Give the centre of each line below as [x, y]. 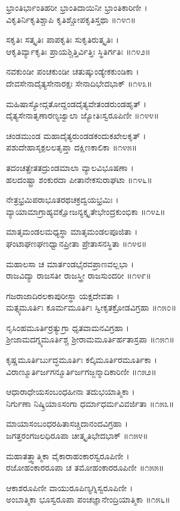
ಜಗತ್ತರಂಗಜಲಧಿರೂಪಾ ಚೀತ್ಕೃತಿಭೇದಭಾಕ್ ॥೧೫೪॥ [77, 435]
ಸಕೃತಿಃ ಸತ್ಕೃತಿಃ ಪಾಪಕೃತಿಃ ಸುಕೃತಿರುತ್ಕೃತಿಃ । [63, 39]
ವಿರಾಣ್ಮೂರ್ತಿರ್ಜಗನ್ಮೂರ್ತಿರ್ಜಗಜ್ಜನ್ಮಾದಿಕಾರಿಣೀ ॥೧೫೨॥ [81, 371]
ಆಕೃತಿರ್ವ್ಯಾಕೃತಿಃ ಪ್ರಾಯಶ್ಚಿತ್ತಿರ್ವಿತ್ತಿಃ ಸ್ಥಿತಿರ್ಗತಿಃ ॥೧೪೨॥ [78, 51]
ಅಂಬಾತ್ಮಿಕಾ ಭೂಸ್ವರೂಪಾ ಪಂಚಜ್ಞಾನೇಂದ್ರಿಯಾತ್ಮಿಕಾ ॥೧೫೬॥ [88, 499]
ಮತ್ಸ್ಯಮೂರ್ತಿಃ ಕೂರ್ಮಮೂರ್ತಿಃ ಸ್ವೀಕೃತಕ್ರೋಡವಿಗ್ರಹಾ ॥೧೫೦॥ [91, 307]
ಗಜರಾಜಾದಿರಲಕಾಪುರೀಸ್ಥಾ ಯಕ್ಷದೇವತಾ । [63, 295]
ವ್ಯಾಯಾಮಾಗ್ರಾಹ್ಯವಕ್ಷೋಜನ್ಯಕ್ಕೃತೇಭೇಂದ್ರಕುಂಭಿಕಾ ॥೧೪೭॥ [86, 211]
